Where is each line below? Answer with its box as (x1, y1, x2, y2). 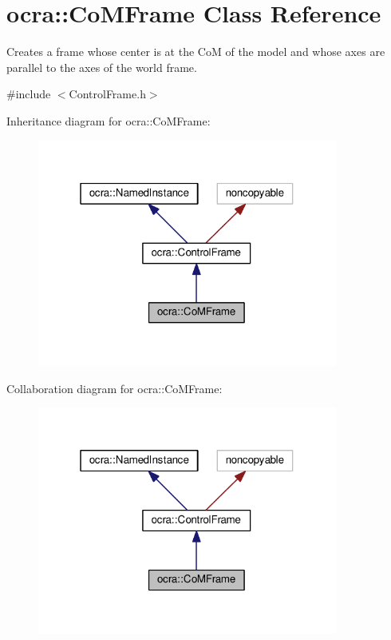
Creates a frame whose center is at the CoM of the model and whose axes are (6, 43, 385, 60)
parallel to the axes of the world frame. (6, 58, 197, 75)
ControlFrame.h (69, 85, 146, 102)
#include (6, 85, 51, 102)
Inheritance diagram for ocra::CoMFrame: (6, 112, 211, 129)
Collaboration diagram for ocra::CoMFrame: (6, 380, 223, 396)
